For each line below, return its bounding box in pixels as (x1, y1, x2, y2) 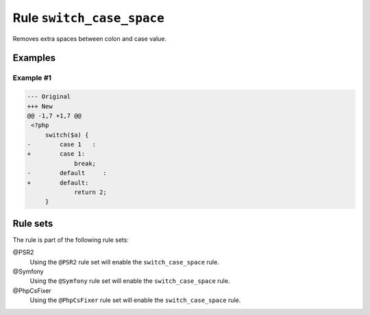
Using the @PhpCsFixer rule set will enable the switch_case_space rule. (29, 296, 241, 304)
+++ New (27, 102, 53, 110)
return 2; (74, 189, 108, 196)
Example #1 (12, 73, 51, 83)
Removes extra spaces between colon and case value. (12, 34, 167, 42)
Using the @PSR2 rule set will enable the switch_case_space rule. (29, 258, 219, 266)
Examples (12, 52, 56, 64)
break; (74, 159, 96, 167)
